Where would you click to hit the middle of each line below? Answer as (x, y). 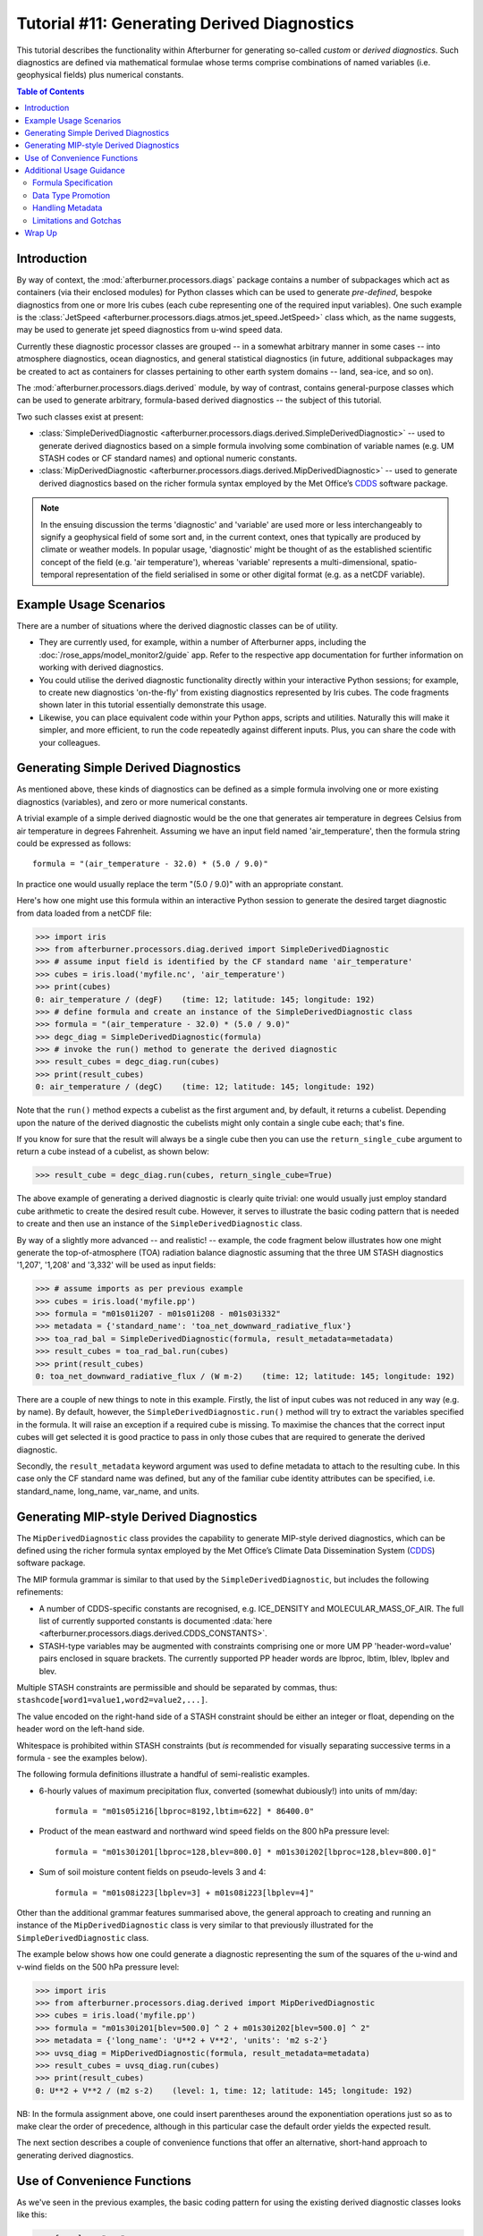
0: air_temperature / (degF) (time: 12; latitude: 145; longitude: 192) (205, 999)
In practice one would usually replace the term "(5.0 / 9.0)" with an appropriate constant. (180, 884)
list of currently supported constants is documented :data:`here (156, 1621)
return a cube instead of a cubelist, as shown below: (113, 1152)
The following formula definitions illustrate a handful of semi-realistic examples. (163, 1774)
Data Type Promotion (72, 195)
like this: (32, 2215)
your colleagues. (70, 742)
